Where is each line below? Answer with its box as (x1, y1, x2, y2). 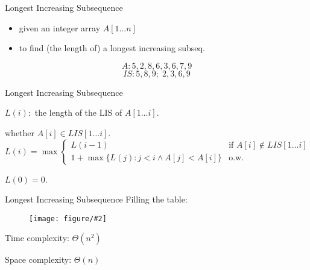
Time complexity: (5, 231, 69, 244)
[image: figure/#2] (29, 214, 107, 223)
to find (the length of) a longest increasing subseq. (19, 42, 205, 54)
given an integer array (19, 21, 101, 34)
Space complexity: (5, 253, 72, 266)
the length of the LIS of (34, 106, 122, 119)
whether (5, 126, 35, 139)
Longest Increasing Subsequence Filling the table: (5, 193, 188, 206)
